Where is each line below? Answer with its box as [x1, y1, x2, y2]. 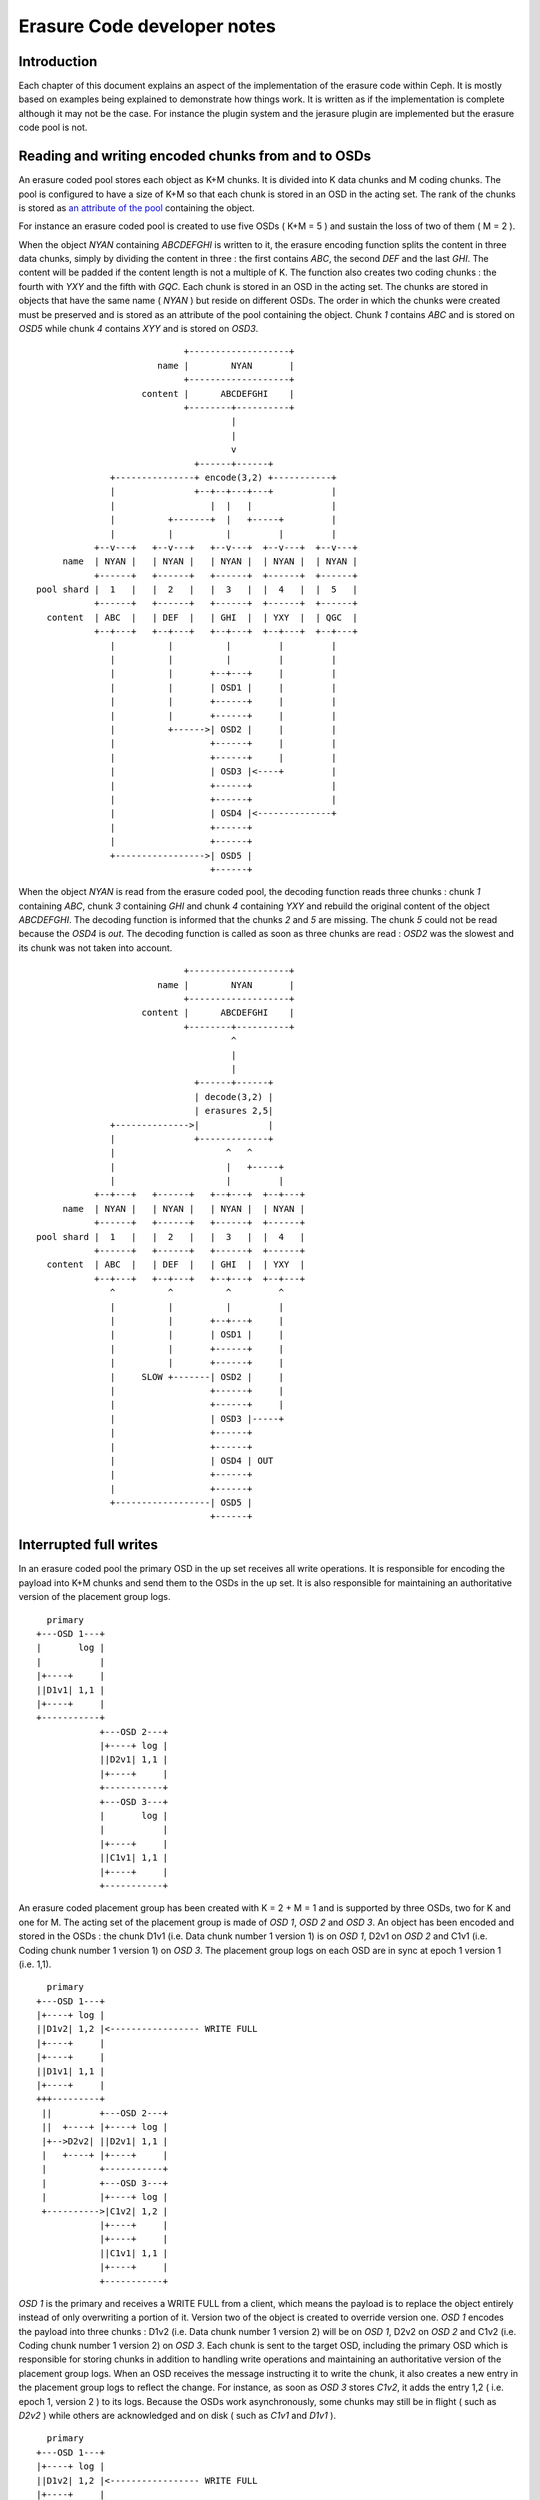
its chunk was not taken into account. [18, 941, 173, 954]
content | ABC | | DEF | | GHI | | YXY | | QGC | [46, 611, 359, 623]
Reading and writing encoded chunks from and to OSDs [18, 148, 372, 165]
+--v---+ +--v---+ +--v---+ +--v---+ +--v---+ [93, 541, 359, 553]
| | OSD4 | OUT [110, 1455, 274, 1466]
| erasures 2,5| [193, 1105, 274, 1117]
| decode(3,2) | [193, 1091, 274, 1102]
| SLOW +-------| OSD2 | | [110, 1371, 285, 1382]
